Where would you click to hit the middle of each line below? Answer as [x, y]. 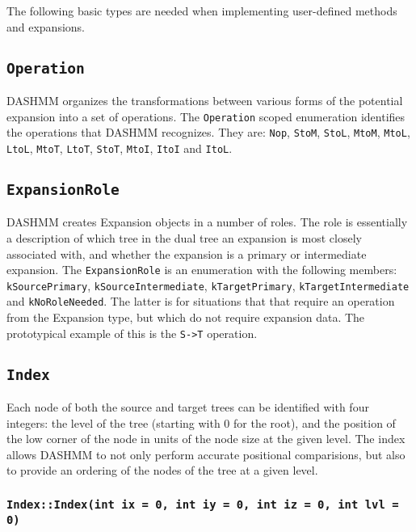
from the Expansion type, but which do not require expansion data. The [186, 317]
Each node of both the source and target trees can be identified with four [188, 407]
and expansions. [46, 26]
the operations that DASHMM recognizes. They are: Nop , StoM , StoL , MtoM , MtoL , [208, 132]
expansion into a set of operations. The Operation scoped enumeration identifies [206, 116]
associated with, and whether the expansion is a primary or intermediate [187, 253]
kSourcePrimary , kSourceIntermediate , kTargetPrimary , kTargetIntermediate [208, 285]
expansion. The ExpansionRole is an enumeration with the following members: [202, 270]
